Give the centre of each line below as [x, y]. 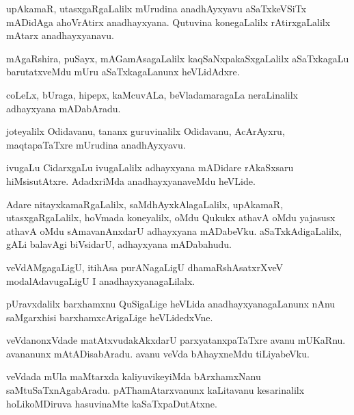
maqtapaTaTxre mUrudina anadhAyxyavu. [96, 144]
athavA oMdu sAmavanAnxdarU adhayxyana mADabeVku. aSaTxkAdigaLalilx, [174, 230]
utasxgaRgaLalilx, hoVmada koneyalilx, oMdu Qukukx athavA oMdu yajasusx [171, 217]
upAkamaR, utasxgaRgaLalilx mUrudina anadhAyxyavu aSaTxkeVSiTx [156, 8]
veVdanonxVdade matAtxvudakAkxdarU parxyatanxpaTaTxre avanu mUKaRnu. [176, 340]
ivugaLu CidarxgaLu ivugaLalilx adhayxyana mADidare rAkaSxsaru [150, 167]
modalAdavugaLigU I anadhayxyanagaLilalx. [101, 280]
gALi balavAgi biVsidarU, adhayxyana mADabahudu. [119, 244]
